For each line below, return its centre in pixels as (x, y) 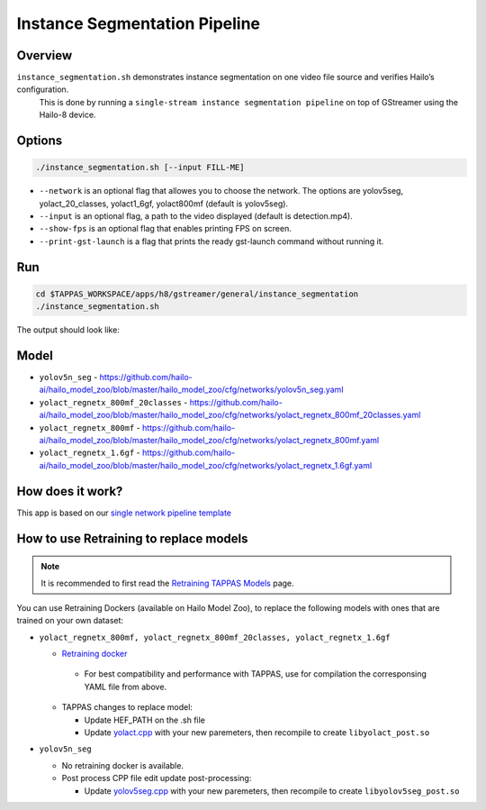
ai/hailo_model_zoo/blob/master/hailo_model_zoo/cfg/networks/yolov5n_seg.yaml (191, 390)
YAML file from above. (125, 687)
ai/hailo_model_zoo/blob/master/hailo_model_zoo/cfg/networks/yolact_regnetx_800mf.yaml (209, 441)
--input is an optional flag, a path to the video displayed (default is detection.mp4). (196, 216)
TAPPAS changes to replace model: (127, 707)
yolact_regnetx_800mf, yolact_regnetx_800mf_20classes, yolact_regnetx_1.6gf (215, 637)
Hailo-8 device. (67, 115)
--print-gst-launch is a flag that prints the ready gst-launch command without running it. (211, 241)
